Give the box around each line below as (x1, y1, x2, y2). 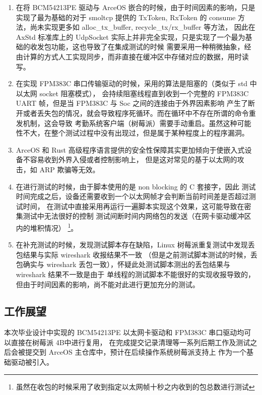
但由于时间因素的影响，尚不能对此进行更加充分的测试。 (16, 279, 200, 289)
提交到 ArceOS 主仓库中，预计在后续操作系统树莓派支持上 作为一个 (25, 347, 247, 357)
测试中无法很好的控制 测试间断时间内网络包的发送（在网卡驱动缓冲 (23, 211, 244, 221)
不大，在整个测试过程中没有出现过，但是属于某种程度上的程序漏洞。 (23, 127, 249, 138)
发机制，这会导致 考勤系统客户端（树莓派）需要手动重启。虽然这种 (16, 117, 237, 128)
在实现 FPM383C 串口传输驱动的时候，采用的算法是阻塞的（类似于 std (16, 78, 248, 89)
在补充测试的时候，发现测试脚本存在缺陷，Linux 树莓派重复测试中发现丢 (16, 239, 255, 250)
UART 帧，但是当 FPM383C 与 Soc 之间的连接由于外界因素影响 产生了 (16, 98, 248, 108)
